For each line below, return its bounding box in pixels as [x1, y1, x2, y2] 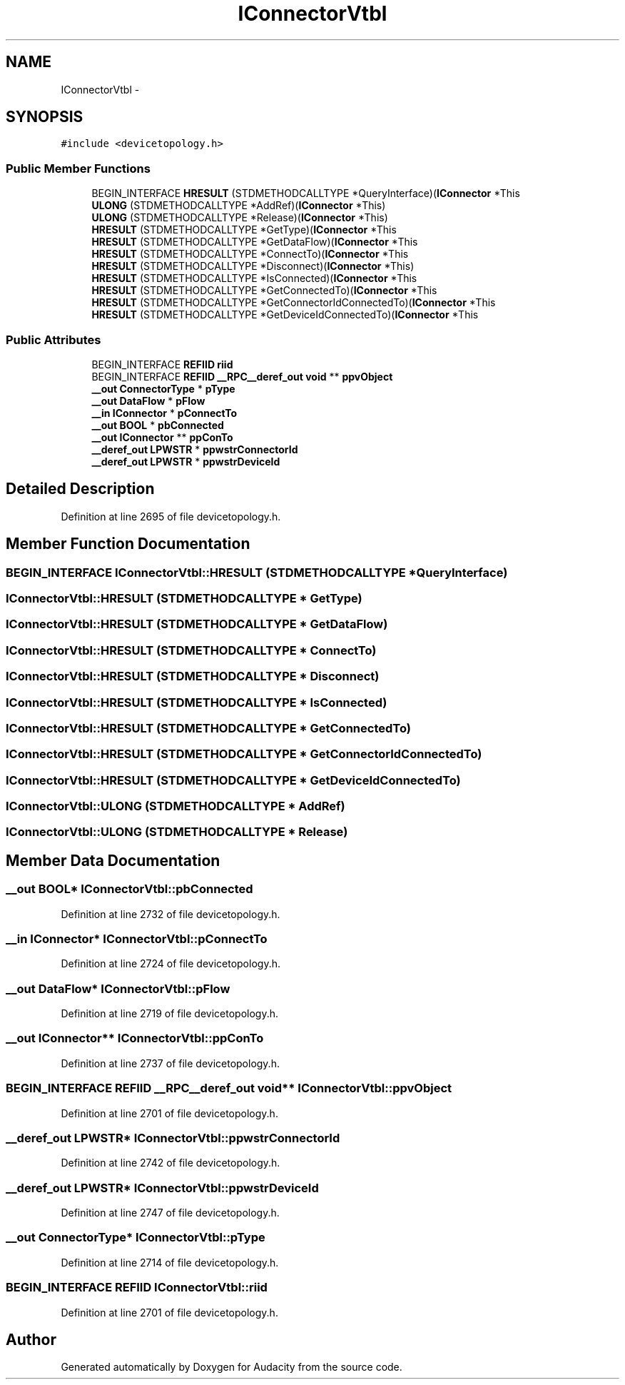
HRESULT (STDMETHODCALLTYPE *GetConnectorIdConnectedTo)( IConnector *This [91, 296, 496, 309]
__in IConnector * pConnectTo [91, 406, 238, 419]
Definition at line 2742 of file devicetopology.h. [61, 1157, 280, 1169]
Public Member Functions [6, 161, 151, 176]
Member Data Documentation [6, 851, 220, 870]
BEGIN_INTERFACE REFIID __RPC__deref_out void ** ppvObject [91, 370, 393, 383]
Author [6, 1331, 56, 1349]
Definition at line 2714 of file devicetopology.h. [61, 1256, 279, 1269]
